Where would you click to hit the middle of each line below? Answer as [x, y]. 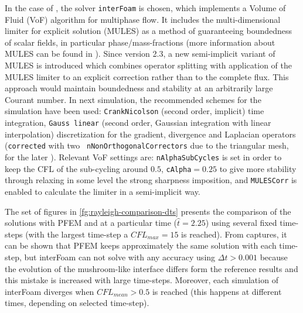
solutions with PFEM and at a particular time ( [91, 223]
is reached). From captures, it [234, 234]
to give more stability [258, 168]
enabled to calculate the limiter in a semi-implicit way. [103, 191]
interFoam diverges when [50, 291]
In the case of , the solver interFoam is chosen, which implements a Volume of [145, 8]
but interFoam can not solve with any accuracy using [120, 257]
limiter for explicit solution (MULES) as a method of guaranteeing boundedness [149, 31]
